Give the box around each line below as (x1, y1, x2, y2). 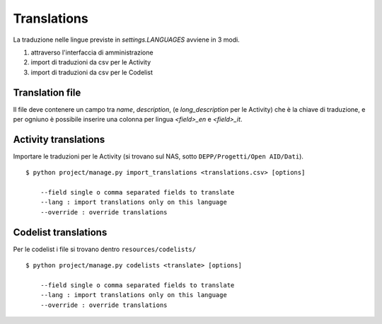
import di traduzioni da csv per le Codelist (30, 68, 154, 76)
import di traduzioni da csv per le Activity (30, 58, 151, 66)
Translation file (13, 86, 81, 98)
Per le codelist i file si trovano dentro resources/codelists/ (13, 245, 197, 253)
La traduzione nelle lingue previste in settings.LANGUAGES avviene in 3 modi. (13, 35, 240, 44)
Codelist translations (13, 226, 108, 238)
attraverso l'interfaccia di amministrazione (30, 48, 154, 57)
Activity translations (13, 133, 105, 145)
